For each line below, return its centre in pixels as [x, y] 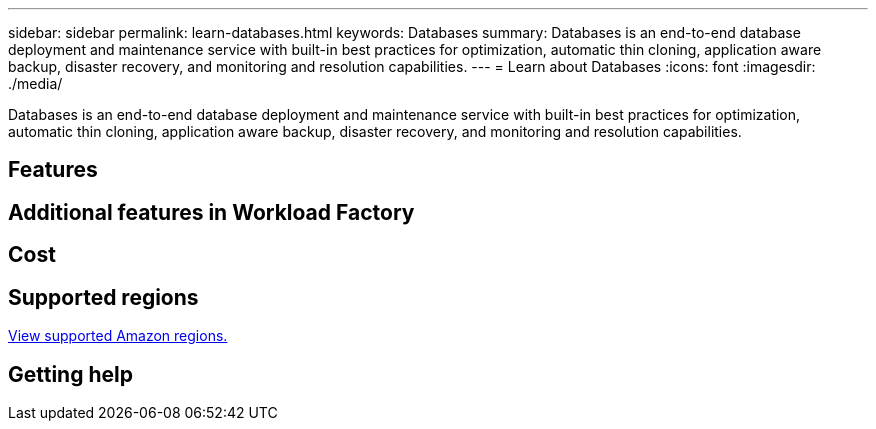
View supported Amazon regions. [118, 336]
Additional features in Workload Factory [211, 212]
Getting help [70, 374]
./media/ [35, 83]
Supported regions [103, 297]
